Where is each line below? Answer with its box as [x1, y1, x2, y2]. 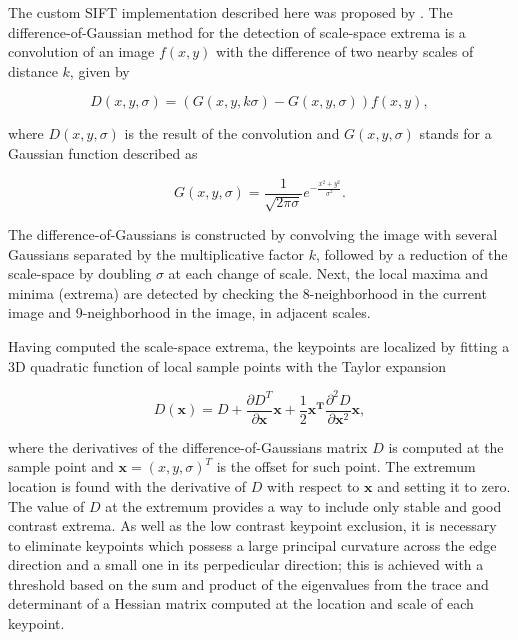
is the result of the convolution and [124, 123, 340, 144]
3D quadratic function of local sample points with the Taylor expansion [8, 355, 447, 376]
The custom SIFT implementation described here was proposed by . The [8, 2, 453, 22]
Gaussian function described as [8, 142, 198, 163]
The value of [8, 495, 85, 516]
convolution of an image [8, 41, 155, 62]
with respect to [267, 475, 360, 496]
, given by [69, 60, 130, 81]
